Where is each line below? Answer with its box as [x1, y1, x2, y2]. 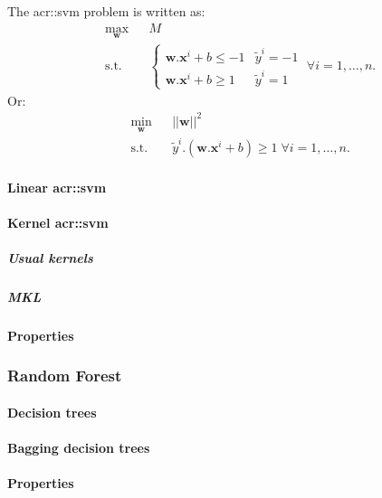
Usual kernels [7, 248, 93, 267]
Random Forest [7, 364, 122, 387]
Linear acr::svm [7, 177, 107, 196]
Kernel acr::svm [7, 212, 109, 231]
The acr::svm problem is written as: [7, 2, 205, 20]
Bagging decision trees [7, 438, 150, 457]
